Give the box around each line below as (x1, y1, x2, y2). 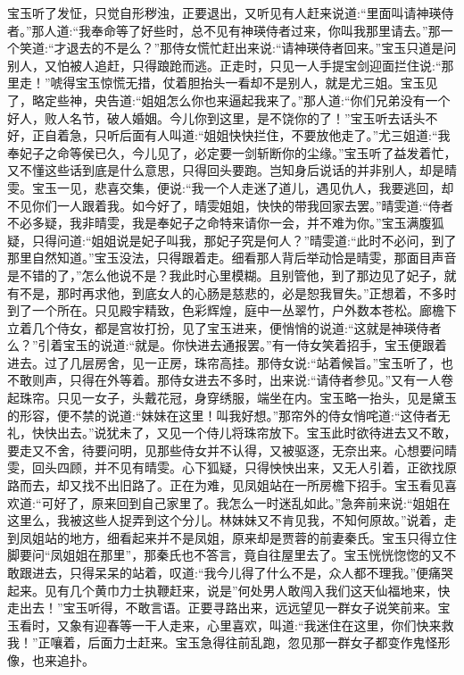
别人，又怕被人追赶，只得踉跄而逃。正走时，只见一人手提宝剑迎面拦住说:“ (7, 55, 442, 74)
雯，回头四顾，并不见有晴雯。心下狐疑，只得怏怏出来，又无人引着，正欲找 (7, 458, 444, 477)
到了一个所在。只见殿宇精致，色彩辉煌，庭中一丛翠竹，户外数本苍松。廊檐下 (7, 301, 457, 320)
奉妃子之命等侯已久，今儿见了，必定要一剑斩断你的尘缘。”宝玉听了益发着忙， (7, 143, 457, 162)
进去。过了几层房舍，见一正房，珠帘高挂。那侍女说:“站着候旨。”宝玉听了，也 (7, 353, 454, 371)
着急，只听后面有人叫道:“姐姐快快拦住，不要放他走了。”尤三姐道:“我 (56, 126, 451, 145)
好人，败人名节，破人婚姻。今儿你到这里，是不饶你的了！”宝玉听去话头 (7, 108, 426, 127)
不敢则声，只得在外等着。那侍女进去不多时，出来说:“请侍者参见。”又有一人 (7, 371, 442, 389)
